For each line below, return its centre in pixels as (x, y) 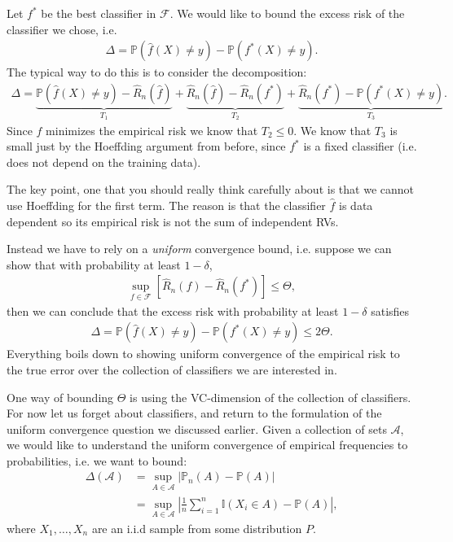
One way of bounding (60, 397)
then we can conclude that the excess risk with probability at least (173, 310)
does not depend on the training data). (104, 162)
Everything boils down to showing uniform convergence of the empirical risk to (203, 354)
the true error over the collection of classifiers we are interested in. (172, 369)
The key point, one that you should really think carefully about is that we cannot (210, 189)
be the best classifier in (99, 13)
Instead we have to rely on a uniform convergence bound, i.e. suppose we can (199, 249)
